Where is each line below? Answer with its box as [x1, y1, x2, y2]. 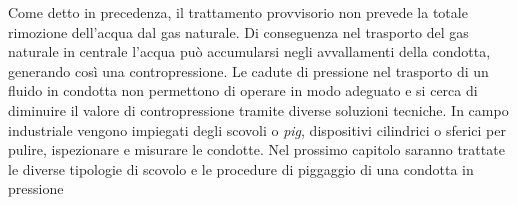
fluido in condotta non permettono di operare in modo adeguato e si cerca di [8, 80, 478, 101]
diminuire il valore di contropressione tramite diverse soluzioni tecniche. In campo [8, 99, 509, 120]
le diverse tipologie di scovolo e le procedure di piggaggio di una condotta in [8, 158, 474, 179]
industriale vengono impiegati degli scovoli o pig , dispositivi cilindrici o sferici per [8, 119, 506, 140]
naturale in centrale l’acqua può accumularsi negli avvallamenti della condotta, [8, 41, 491, 62]
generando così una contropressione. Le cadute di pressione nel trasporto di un [8, 60, 489, 81]
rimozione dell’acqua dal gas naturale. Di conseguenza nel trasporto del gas [8, 21, 469, 42]
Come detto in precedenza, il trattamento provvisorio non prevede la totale [8, 2, 468, 22]
